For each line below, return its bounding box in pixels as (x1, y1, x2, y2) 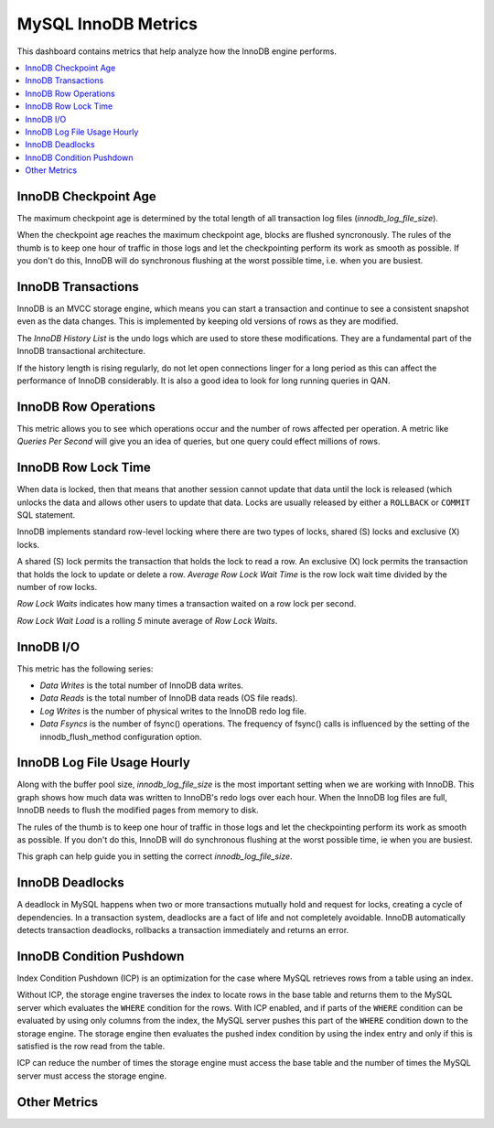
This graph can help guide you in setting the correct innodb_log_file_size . (16, 851, 293, 862)
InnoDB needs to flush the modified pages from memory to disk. (16, 805, 260, 816)
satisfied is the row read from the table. (16, 1040, 166, 1051)
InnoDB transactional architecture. (16, 346, 146, 357)
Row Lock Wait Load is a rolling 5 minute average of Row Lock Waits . (16, 615, 278, 626)
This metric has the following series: (16, 663, 154, 674)
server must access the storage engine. (16, 1070, 167, 1081)
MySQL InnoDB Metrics (16, 14, 199, 34)
